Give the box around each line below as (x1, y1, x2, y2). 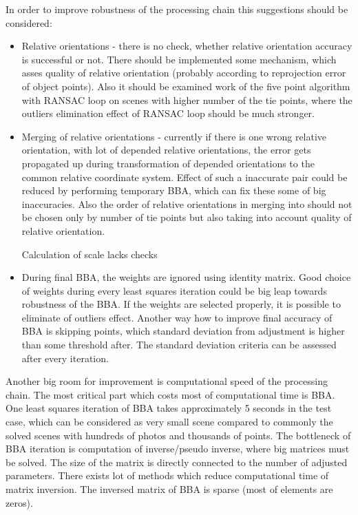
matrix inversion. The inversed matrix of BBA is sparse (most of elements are (6, 482, 333, 496)
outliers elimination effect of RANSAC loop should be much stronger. (21, 106, 315, 120)
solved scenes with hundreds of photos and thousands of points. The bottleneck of (6, 428, 351, 442)
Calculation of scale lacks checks (21, 246, 158, 261)
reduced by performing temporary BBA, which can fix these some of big (21, 183, 326, 198)
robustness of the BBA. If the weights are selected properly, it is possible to (21, 297, 341, 311)
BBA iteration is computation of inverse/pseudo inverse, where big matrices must (6, 441, 350, 456)
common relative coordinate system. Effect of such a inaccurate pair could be (21, 169, 348, 184)
